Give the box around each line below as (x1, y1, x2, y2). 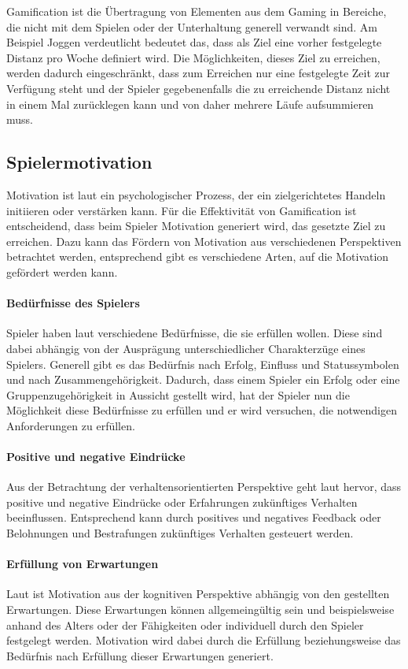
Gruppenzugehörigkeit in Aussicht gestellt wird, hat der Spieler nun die (6, 386, 350, 403)
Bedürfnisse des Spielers (6, 295, 140, 311)
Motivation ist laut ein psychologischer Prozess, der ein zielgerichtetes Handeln (6, 186, 386, 203)
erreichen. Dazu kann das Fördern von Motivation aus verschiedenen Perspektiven (6, 232, 402, 249)
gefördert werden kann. (6, 263, 118, 280)
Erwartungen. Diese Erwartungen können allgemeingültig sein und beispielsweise (6, 601, 395, 618)
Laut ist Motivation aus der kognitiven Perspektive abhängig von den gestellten (6, 585, 390, 602)
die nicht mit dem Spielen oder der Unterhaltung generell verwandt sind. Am (6, 18, 378, 35)
